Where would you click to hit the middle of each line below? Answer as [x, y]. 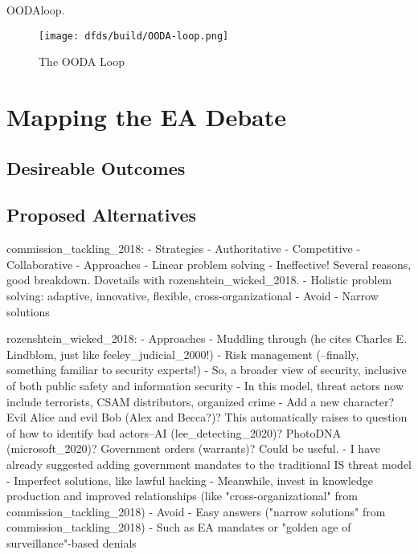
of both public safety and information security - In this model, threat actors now [205, 385]
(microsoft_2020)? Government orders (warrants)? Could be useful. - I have [193, 448]
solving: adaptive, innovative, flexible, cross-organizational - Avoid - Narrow [193, 295]
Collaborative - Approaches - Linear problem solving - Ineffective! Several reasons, [209, 264]
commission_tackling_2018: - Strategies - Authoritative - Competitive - [184, 248]
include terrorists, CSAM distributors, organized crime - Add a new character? [201, 401]
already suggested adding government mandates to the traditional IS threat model [209, 464]
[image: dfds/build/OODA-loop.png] [134, 36]
